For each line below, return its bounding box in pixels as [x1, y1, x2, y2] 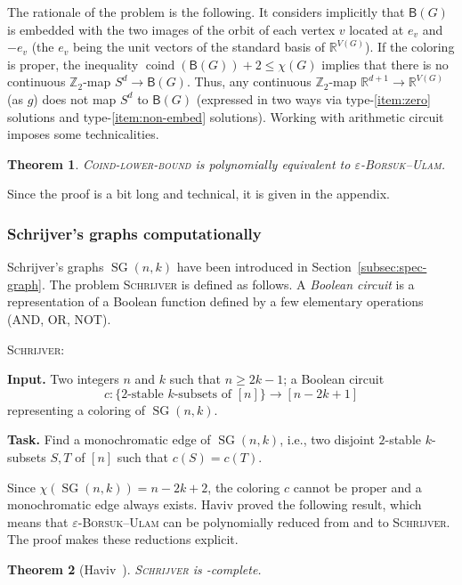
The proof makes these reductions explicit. [7, 530, 239, 548]
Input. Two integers [7, 370, 119, 388]
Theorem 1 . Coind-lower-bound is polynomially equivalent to [7, 154, 351, 173]
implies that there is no [321, 54, 449, 73]
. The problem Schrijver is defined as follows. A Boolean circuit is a [41, 274, 415, 293]
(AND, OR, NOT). [7, 309, 111, 328]
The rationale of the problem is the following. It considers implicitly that [7, 3, 405, 20]
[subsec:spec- [357, 257, 427, 276]
